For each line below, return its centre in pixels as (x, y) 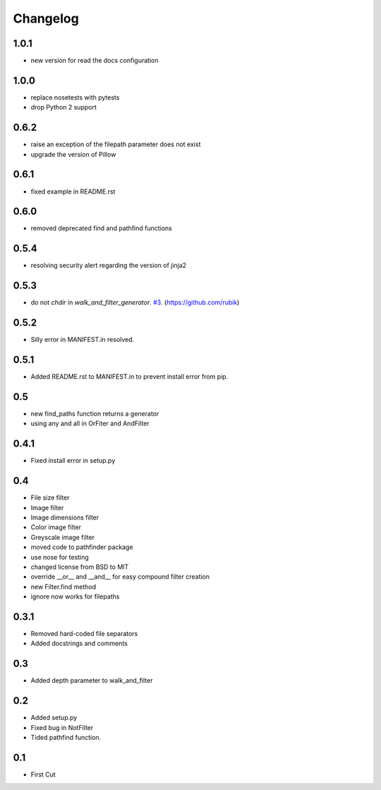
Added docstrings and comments (79, 644)
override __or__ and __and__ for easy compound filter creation (120, 577)
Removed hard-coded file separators (84, 634)
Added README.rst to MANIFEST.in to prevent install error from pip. (129, 377)
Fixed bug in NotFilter (62, 727)
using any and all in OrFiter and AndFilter (90, 423)
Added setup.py (54, 718)
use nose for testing (60, 557)
